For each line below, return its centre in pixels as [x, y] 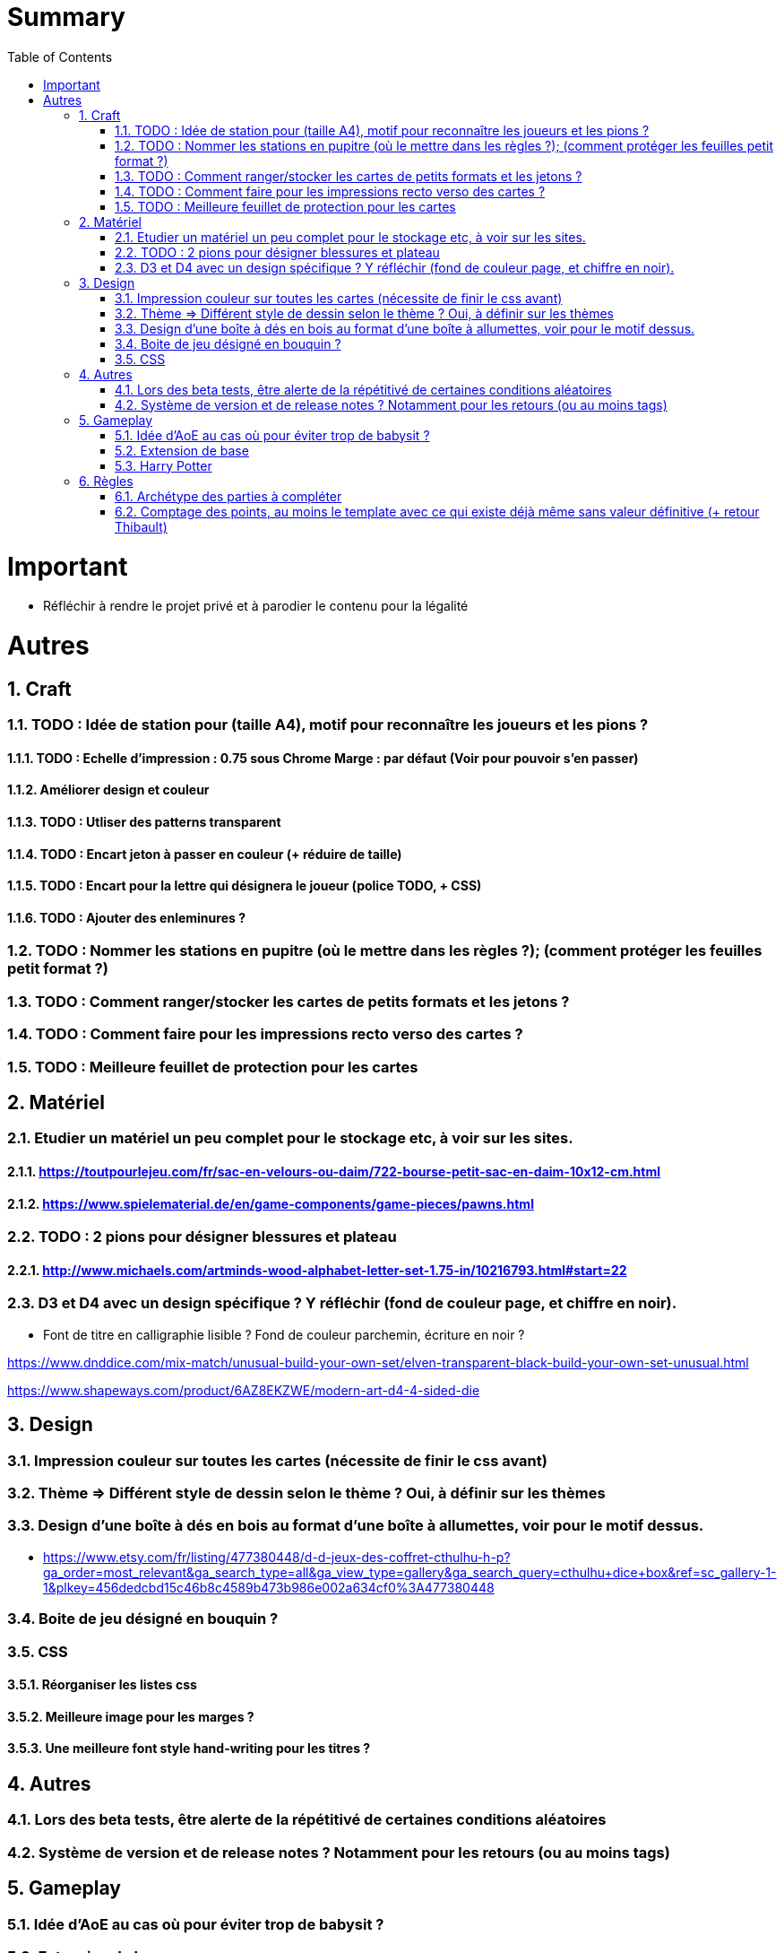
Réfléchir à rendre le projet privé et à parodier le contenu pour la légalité [256, 606]
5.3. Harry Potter [164, 465]
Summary [66, 17]
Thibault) [141, 526]
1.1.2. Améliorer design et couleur [108, 790]
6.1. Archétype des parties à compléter [228, 496]
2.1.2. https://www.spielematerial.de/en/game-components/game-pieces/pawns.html [271, 1203]
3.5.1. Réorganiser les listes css [102, 1685]
